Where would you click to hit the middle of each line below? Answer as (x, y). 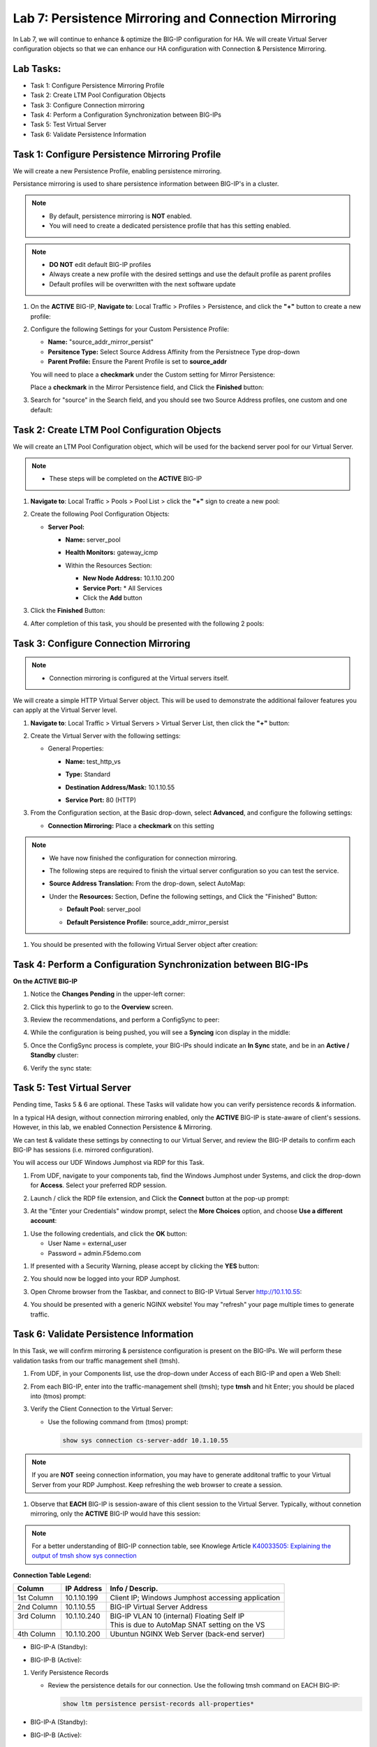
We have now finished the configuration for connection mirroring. (143, 858)
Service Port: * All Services (123, 588)
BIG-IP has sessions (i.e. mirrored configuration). (83, 1150)
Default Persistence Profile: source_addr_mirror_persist (148, 922)
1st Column (35, 1598)
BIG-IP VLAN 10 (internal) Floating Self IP (177, 1616)
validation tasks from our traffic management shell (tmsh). (96, 1361)
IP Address (84, 1588)
